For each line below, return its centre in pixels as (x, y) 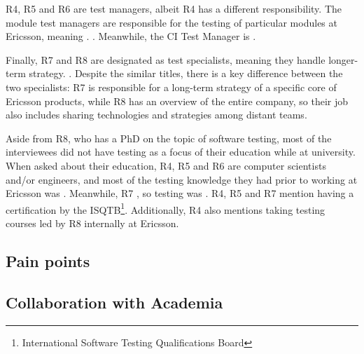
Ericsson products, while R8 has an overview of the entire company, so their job (177, 101)
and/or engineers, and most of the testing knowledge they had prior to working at (182, 179)
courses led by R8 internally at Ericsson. (92, 223)
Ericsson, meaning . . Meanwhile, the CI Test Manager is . (131, 36)
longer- (343, 59)
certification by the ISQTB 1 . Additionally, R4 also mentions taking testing (166, 208)
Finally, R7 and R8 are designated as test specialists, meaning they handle (166, 59)
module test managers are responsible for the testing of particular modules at (171, 22)
